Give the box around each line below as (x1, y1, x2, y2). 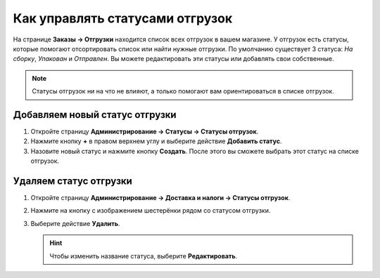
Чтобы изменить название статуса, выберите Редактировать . (49, 251, 238, 260)
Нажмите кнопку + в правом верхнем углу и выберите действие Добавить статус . (30, 137, 282, 145)
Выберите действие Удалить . (30, 219, 120, 227)
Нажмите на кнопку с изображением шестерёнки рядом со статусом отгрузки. (30, 206, 271, 215)
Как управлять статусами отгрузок (13, 11, 233, 26)
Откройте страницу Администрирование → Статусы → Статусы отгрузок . (30, 127, 259, 136)
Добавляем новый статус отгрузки (13, 109, 177, 121)
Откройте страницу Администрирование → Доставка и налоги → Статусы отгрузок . (30, 194, 291, 202)
